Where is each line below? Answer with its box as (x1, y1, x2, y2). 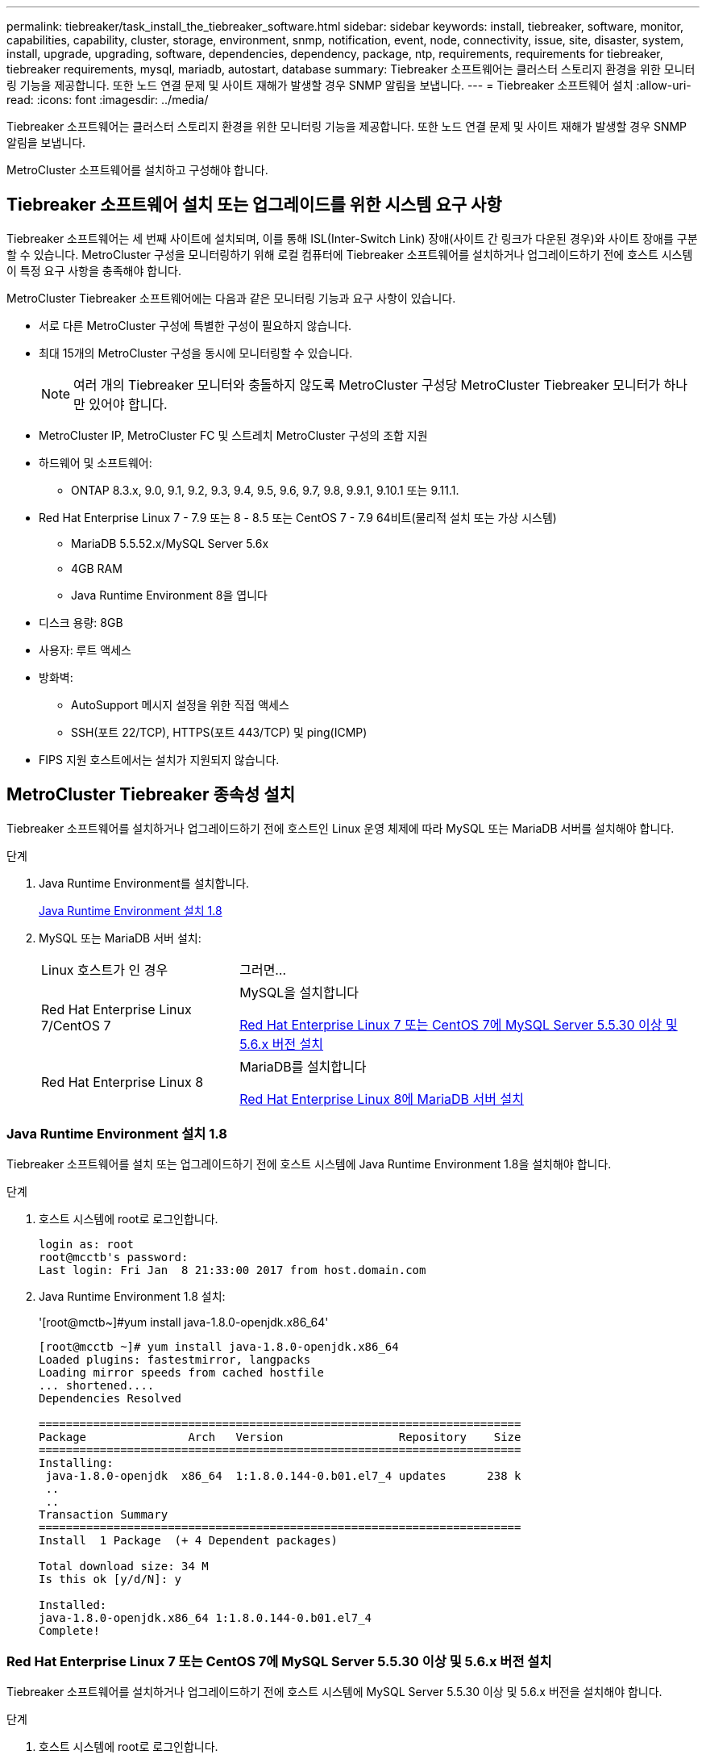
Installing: (39, 1456, 114, 1470)
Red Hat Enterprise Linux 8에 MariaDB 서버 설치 (239, 1090, 524, 1107)
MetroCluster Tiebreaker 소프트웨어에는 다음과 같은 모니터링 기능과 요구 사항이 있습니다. (6, 290, 456, 305)
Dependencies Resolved (39, 1392, 182, 1406)
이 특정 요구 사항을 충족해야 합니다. (6, 263, 181, 278)
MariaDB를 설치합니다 (239, 1058, 367, 1075)
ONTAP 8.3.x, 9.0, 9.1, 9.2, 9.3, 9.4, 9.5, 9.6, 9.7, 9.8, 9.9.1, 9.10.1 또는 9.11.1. (71, 483, 459, 497)
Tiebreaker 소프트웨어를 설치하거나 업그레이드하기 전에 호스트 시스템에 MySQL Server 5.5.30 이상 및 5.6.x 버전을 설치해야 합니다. (6, 1685, 662, 1699)
